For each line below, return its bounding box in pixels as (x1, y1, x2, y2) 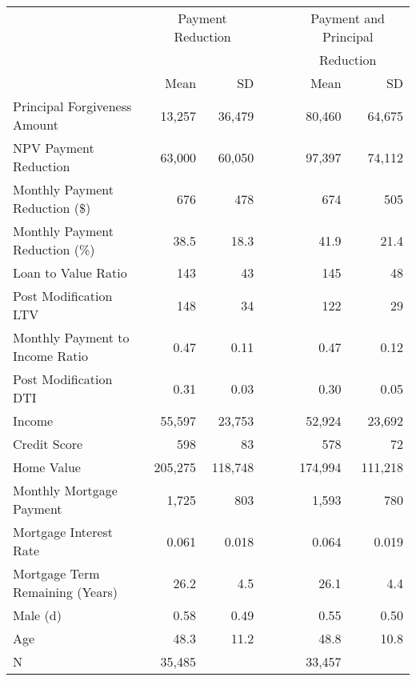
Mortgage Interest (13, 523, 114, 541)
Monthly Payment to (13, 328, 130, 347)
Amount (13, 115, 58, 134)
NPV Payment (13, 138, 94, 157)
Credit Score (13, 435, 83, 453)
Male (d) (13, 606, 62, 624)
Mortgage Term (13, 564, 100, 583)
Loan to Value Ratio (13, 263, 127, 282)
